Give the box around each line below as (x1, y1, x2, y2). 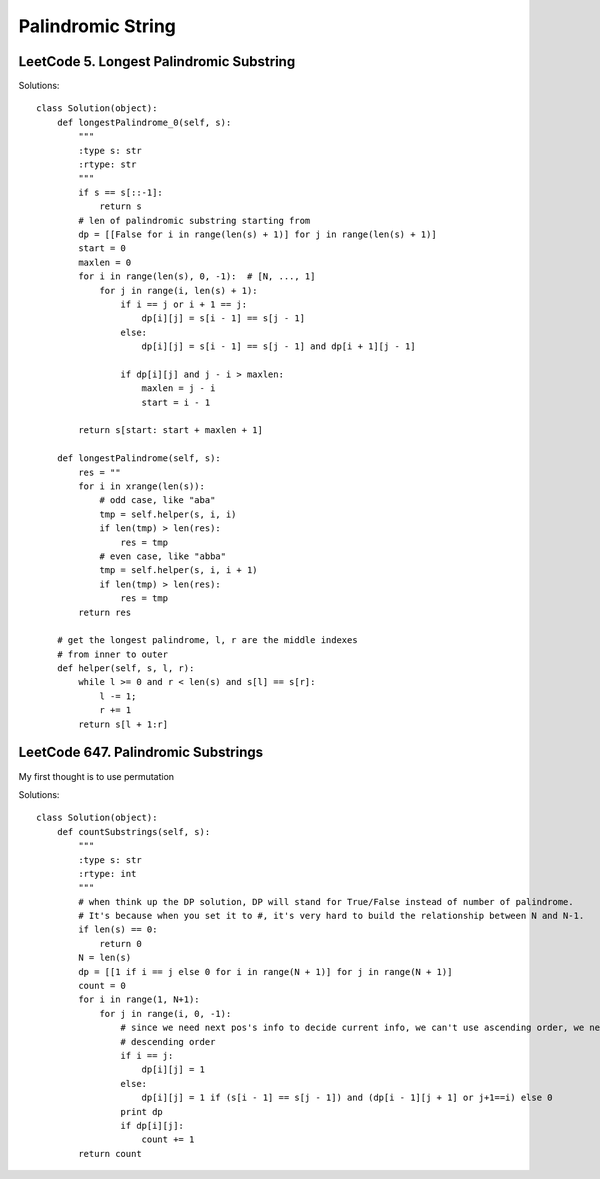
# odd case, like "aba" (99, 495, 216, 506)
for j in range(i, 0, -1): (99, 1008, 232, 1019)
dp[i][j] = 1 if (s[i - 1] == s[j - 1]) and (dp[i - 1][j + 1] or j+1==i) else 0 (141, 1092, 554, 1104)
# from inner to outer (56, 648, 169, 660)
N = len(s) (78, 952, 132, 964)
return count (78, 1148, 142, 1159)
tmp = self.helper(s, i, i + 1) (99, 565, 259, 576)
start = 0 (78, 243, 127, 254)
